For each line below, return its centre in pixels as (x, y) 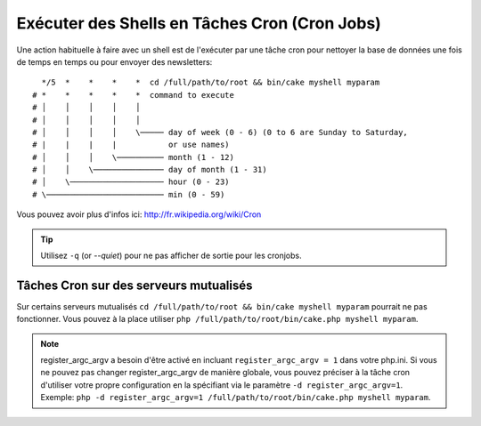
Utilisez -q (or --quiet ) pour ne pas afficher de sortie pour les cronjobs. (171, 256)
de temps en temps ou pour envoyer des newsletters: (114, 61)
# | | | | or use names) (131, 145)
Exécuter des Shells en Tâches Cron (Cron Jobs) (199, 23)
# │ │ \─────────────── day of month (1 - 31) (150, 170)
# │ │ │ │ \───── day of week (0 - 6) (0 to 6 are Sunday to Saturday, (220, 132)
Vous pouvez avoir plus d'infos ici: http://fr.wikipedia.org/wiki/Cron (139, 214)
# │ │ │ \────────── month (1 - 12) (134, 157)
